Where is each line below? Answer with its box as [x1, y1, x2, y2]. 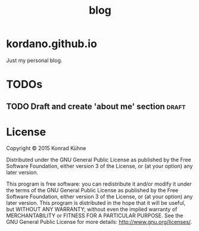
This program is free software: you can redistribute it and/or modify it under [6, 180, 192, 188]
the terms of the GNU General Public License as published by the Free [6, 187, 179, 194]
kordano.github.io [6, 37, 97, 51]
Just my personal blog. [6, 57, 63, 64]
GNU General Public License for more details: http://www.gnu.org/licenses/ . [6, 218, 192, 226]
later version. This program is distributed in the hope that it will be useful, [6, 199, 186, 207]
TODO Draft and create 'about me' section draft [6, 101, 186, 111]
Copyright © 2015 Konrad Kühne [6, 145, 86, 152]
